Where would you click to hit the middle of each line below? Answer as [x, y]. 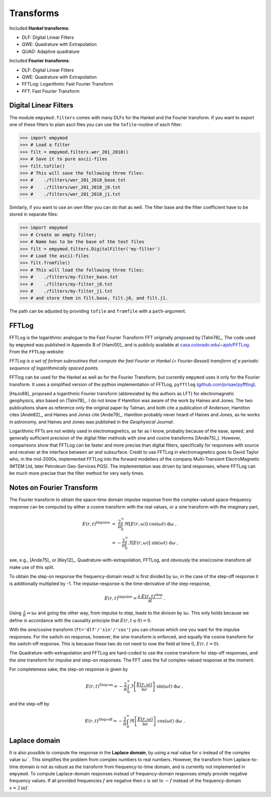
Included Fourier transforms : [40, 61]
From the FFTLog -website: [37, 352]
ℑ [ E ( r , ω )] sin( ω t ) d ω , [153, 543]
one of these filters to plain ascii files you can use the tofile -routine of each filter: [96, 124]
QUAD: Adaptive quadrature [51, 51]
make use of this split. [32, 567]
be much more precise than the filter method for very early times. [77, 473]
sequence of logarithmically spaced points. [54, 368]
